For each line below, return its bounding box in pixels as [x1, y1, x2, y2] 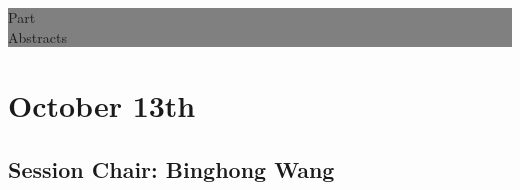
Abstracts [8, 26, 67, 47]
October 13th [8, 85, 196, 126]
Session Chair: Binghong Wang [8, 153, 335, 184]
